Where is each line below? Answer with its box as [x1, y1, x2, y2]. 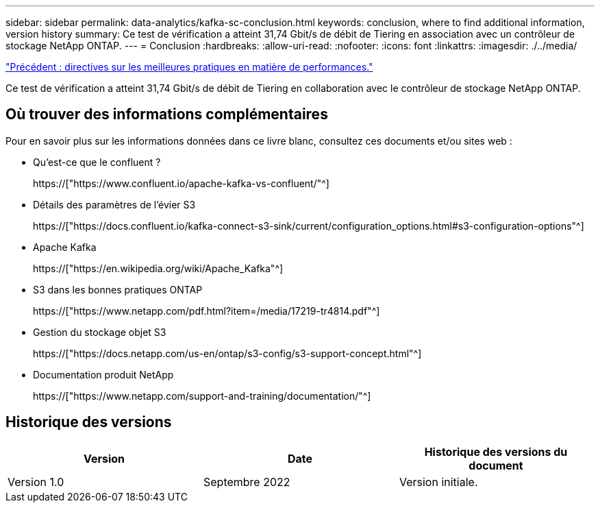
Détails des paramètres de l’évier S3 [33, 198, 196, 210]
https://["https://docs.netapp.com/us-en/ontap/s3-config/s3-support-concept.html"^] [33, 347, 422, 359]
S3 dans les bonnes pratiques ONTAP [33, 283, 203, 295]
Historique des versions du [424, 444, 568, 459]
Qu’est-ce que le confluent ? [33, 156, 161, 168]
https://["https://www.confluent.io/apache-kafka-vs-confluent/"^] [33, 177, 329, 189]
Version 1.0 [8, 474, 64, 489]
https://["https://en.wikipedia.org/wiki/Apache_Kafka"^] [33, 262, 284, 274]
